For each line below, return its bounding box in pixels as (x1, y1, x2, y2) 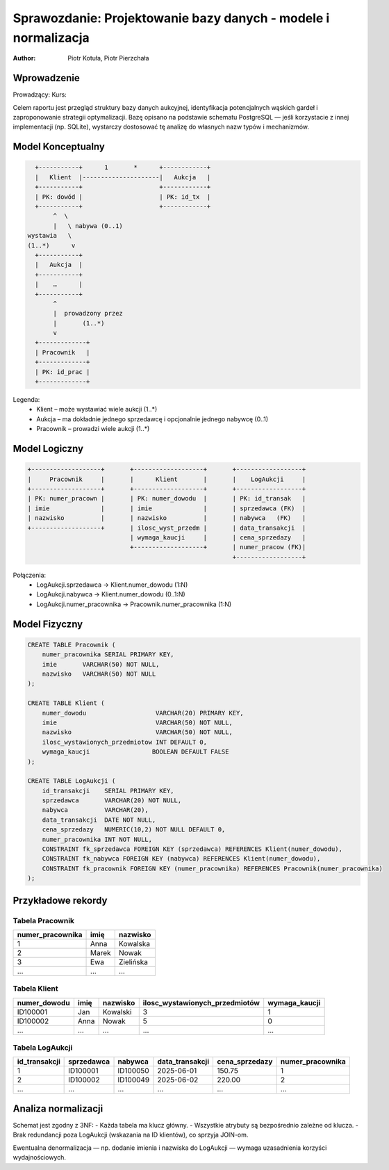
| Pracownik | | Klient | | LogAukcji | (27, 475, 306, 483)
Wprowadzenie (13, 72, 80, 84)
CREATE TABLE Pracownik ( (27, 640, 116, 649)
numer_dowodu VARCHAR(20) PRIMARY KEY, (42, 709, 244, 717)
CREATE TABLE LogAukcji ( (27, 777, 116, 785)
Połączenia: (13, 571, 47, 579)
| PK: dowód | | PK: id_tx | (35, 193, 211, 201)
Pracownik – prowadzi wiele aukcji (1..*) (36, 425, 150, 433)
